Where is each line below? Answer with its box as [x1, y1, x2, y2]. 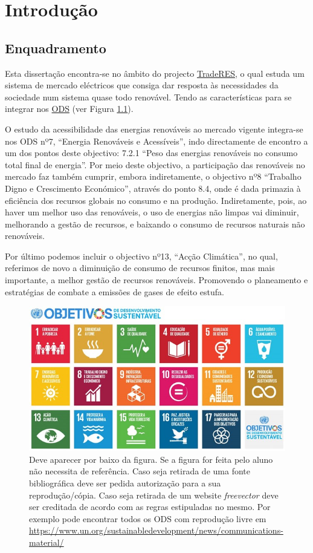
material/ [29, 535, 64, 548]
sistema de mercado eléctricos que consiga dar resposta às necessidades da [5, 79, 279, 91]
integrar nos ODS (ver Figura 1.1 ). [5, 102, 134, 115]
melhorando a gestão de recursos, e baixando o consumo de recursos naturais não [5, 217, 305, 230]
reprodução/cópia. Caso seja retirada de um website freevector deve [29, 488, 279, 501]
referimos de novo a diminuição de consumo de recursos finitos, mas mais [5, 261, 275, 274]
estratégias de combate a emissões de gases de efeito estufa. [5, 285, 224, 298]
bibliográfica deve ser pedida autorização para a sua [29, 477, 221, 489]
